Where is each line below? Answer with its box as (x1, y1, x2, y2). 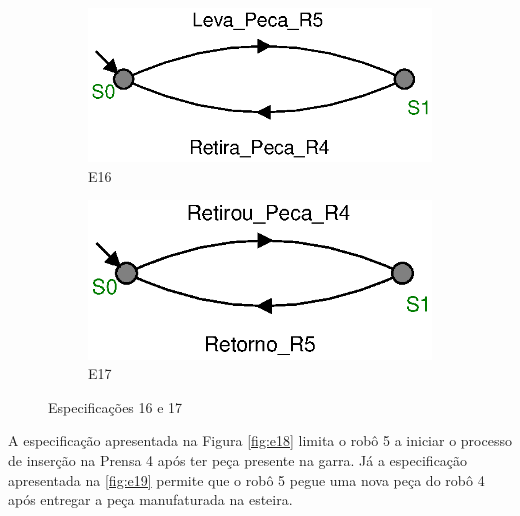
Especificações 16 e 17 (48, 396, 183, 417)
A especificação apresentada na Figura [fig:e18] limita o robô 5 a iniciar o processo (8, 430, 512, 451)
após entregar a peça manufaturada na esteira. (8, 489, 293, 510)
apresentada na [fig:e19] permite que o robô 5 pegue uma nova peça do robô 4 (8, 469, 485, 490)
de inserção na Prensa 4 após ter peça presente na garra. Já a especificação (8, 450, 468, 471)
